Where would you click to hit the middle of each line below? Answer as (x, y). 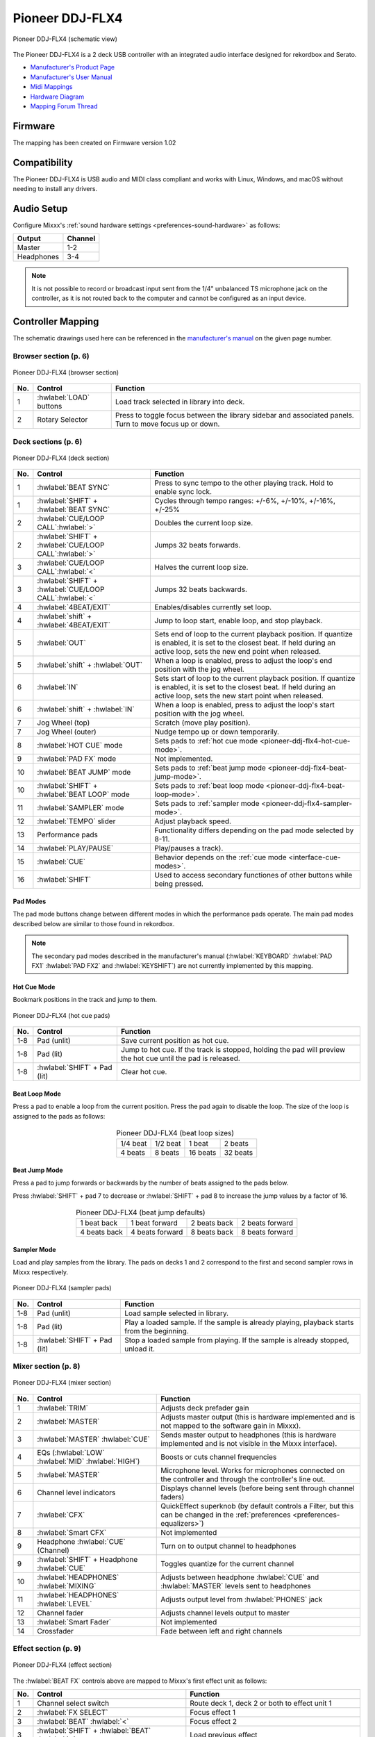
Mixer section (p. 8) (47, 1366)
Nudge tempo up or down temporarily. (217, 732)
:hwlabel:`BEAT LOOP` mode (83, 794)
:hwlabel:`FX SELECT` (73, 1712)
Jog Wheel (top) (64, 723)
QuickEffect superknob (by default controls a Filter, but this (257, 1506)
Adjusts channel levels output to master (225, 1613)
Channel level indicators (76, 1492)
